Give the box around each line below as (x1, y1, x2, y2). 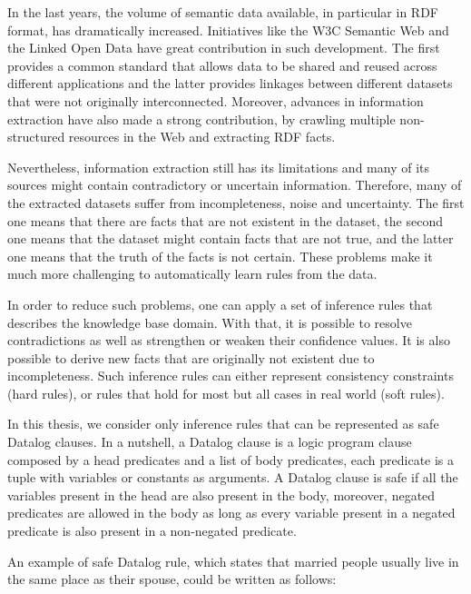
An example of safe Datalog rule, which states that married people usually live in (7, 551, 459, 570)
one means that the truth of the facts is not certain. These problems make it (7, 246, 433, 265)
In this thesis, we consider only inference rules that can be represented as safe (7, 414, 439, 433)
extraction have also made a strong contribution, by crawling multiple (7, 109, 396, 128)
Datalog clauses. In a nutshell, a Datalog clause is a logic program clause (7, 432, 412, 451)
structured (7, 127, 65, 146)
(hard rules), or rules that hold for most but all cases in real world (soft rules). (7, 383, 445, 402)
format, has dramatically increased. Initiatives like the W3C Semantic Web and (7, 20, 449, 39)
